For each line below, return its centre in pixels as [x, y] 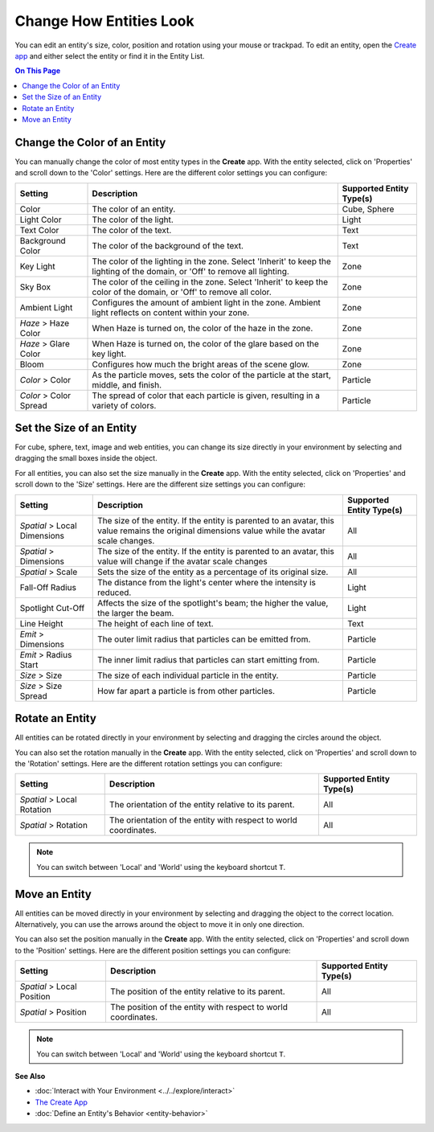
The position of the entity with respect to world [199, 1007]
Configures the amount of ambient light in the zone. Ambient [207, 302]
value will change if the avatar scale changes [183, 561]
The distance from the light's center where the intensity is [207, 582]
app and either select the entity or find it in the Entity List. [110, 55]
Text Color [39, 230]
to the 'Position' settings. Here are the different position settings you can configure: [153, 950]
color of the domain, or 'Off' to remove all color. [182, 292]
